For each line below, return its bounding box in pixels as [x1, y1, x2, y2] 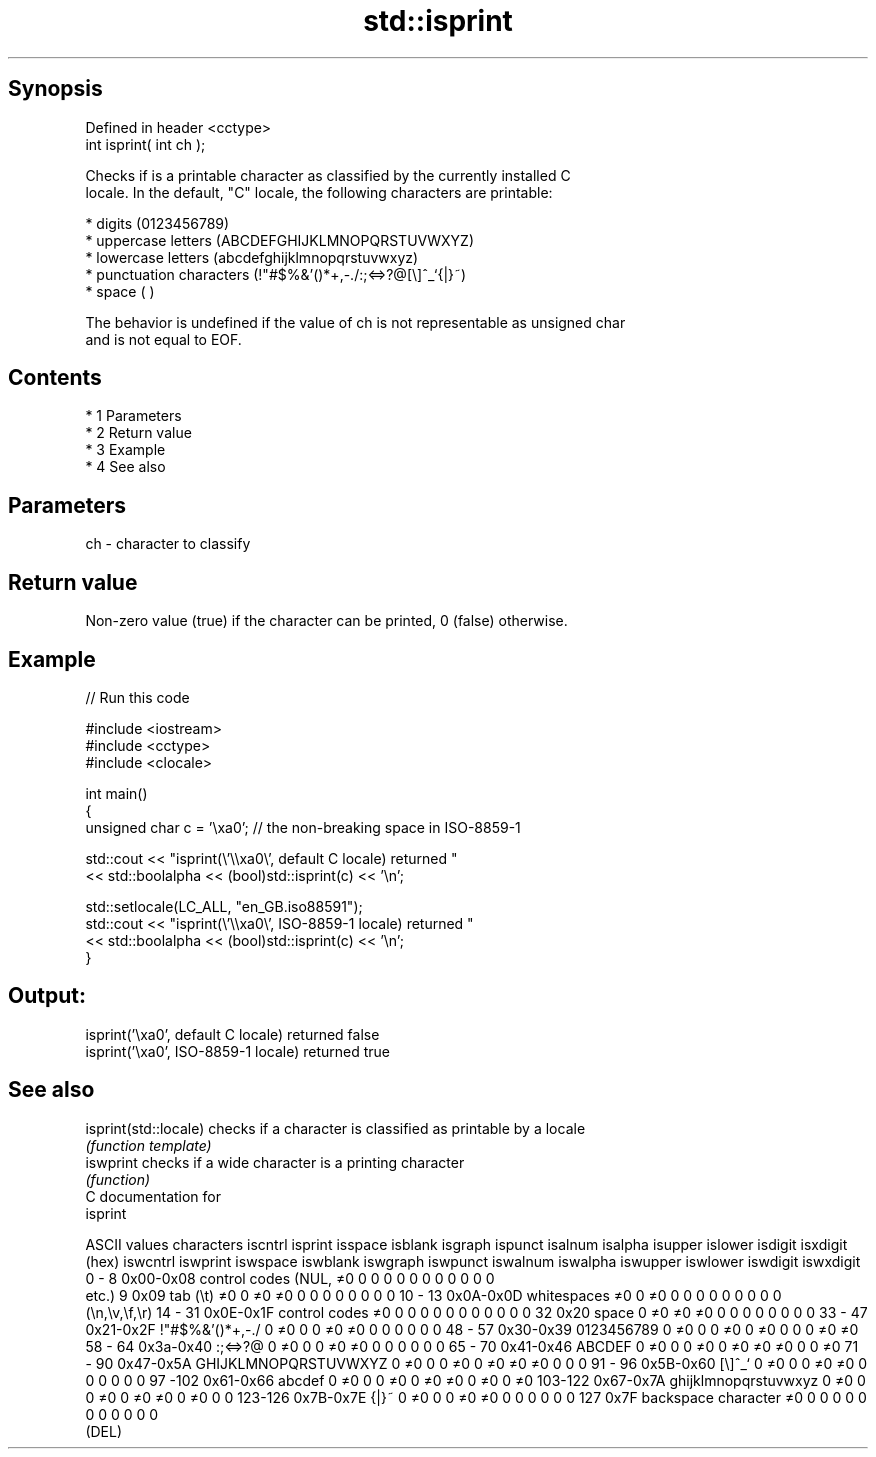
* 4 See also [85, 458, 166, 476]
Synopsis [8, 76, 103, 102]
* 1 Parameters [85, 407, 182, 425]
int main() [85, 784, 148, 802]
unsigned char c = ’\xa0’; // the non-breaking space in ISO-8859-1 [85, 818, 521, 836]
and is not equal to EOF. [85, 330, 242, 348]
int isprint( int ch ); [85, 135, 206, 153]
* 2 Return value [85, 424, 192, 442]
